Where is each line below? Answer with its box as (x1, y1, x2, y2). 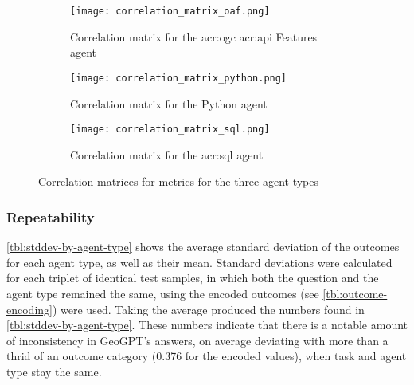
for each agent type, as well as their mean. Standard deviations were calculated (6, 253, 393, 270)
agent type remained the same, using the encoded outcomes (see (6, 285, 319, 301)
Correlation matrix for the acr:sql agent (70, 146, 264, 163)
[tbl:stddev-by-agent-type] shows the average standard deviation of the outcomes (6, 238, 400, 255)
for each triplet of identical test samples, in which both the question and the (6, 269, 379, 286)
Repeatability (6, 206, 95, 226)
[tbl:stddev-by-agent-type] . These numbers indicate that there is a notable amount (6, 316, 408, 333)
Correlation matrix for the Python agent (70, 95, 268, 112)
